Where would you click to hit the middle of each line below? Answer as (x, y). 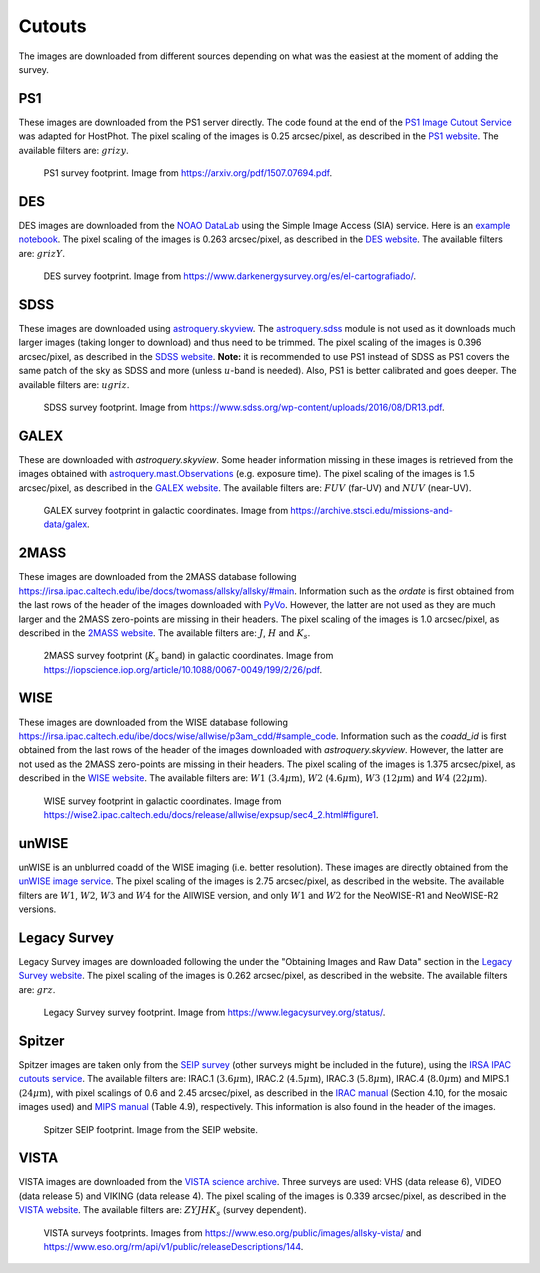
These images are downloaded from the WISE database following (153, 722)
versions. (37, 909)
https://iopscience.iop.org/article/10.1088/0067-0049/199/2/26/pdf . (183, 669)
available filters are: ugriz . (74, 384)
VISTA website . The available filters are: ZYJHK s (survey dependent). (162, 1211)
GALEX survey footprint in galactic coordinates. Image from (166, 511)
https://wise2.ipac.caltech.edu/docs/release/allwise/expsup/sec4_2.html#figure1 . (211, 814)
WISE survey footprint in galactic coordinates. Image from (162, 801)
